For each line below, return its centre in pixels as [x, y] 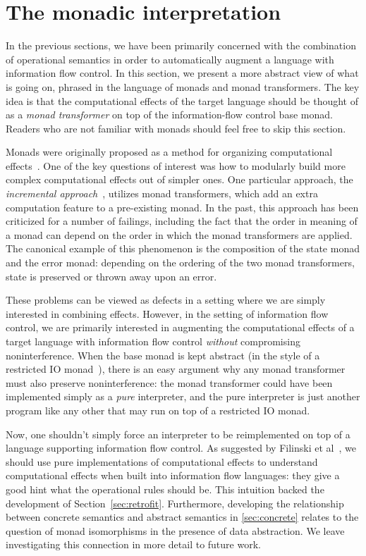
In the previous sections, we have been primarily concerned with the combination [181, 45]
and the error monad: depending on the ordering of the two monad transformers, [180, 262]
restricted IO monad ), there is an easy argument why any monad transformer [176, 369]
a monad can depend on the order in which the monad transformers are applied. [179, 234]
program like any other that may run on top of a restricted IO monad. [158, 410]
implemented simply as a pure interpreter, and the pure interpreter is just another [183, 396]
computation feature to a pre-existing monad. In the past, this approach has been [182, 207]
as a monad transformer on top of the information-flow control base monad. [169, 115]
